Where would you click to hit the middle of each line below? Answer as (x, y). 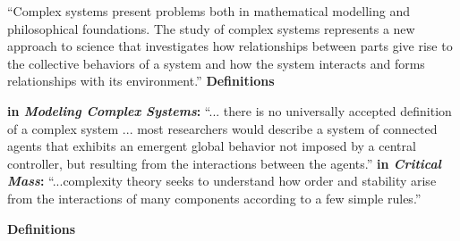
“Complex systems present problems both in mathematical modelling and (209, 11)
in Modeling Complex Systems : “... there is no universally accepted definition (230, 110)
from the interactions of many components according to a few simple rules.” (214, 198)
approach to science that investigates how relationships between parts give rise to (230, 46)
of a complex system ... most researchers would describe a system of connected (222, 128)
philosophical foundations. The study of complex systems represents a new (211, 28)
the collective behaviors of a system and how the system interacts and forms (216, 63)
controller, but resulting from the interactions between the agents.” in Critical (224, 163)
